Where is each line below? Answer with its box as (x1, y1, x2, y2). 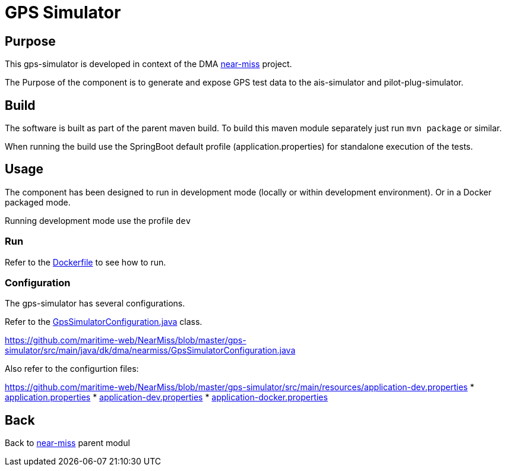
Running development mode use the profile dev (5, 215, 191, 226)
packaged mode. (5, 197, 71, 207)
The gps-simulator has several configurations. (5, 298, 185, 309)
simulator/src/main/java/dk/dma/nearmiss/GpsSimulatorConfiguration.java (5, 345, 296, 356)
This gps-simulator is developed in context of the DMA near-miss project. (5, 59, 292, 69)
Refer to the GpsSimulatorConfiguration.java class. (5, 317, 203, 327)
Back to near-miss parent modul (5, 438, 130, 448)
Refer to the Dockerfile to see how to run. (5, 257, 166, 267)
